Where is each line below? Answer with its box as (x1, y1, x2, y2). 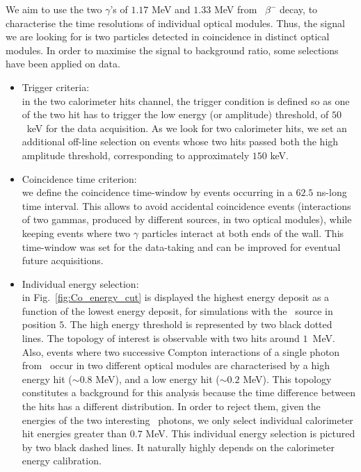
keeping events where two (22, 225, 131, 240)
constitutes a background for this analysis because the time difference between (22, 385, 356, 400)
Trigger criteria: (22, 79, 90, 94)
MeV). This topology (243, 371, 332, 386)
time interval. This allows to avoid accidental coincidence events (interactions (22, 198, 351, 213)
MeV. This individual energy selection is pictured (145, 426, 355, 441)
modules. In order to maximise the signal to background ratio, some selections (6, 42, 339, 57)
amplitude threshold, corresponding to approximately (22, 147, 250, 162)
